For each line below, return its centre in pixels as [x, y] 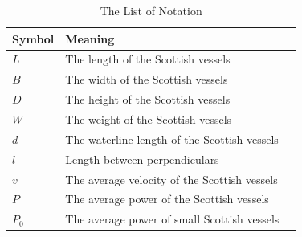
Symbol [33, 38]
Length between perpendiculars [142, 159]
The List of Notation [151, 10]
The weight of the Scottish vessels [149, 118]
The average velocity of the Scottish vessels [171, 179]
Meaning [90, 38]
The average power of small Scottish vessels [172, 219]
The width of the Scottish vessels [147, 79]
